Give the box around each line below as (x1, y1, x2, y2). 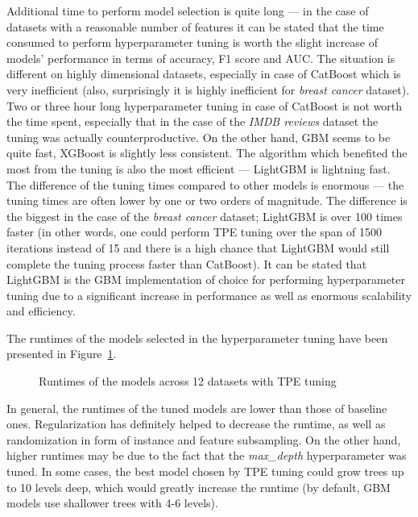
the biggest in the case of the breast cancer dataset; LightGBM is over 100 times (6, 207, 403, 224)
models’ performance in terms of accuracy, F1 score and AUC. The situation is (6, 49, 395, 66)
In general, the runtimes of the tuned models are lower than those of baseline (6, 399, 387, 416)
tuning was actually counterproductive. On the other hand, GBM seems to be (6, 128, 391, 145)
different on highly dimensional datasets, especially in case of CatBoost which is (6, 65, 401, 82)
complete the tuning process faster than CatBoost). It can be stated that (6, 255, 367, 272)
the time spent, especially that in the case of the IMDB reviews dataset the (6, 113, 379, 130)
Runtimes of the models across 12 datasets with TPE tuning (39, 373, 337, 390)
